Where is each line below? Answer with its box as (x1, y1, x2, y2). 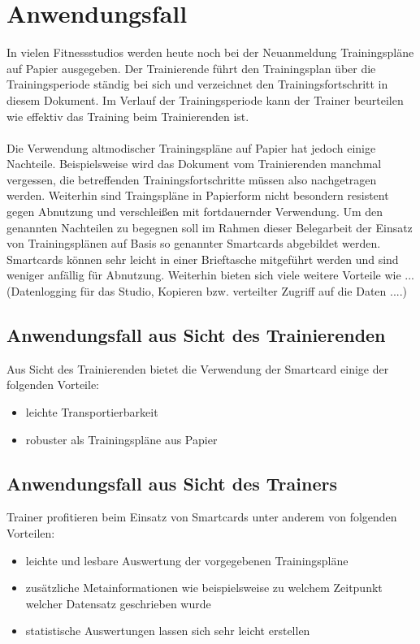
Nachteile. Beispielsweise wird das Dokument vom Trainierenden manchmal (6, 155, 382, 172)
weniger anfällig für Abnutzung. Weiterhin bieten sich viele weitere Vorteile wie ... (6, 266, 414, 283)
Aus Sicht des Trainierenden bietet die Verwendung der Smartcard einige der (6, 360, 389, 377)
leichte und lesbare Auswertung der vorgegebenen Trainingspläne (25, 551, 349, 568)
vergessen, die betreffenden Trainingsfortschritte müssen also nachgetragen (6, 171, 377, 188)
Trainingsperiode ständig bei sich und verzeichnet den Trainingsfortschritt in (6, 76, 388, 93)
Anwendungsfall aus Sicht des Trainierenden (6, 322, 386, 348)
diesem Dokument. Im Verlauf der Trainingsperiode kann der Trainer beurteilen (6, 91, 404, 108)
